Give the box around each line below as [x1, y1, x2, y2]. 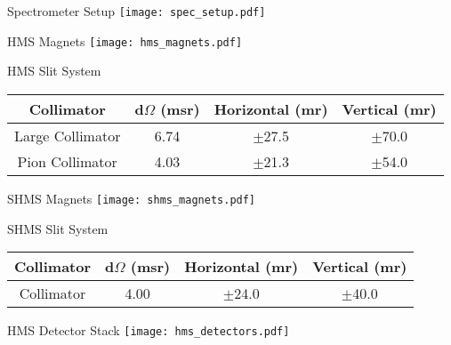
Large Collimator [14, 124, 121, 146]
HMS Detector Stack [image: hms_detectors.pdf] [7, 321, 290, 340]
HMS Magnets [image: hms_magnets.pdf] [7, 31, 243, 50]
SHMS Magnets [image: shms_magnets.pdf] [7, 189, 256, 207]
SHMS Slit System [7, 219, 109, 237]
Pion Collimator [17, 150, 117, 172]
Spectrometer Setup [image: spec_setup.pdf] [7, 2, 266, 20]
